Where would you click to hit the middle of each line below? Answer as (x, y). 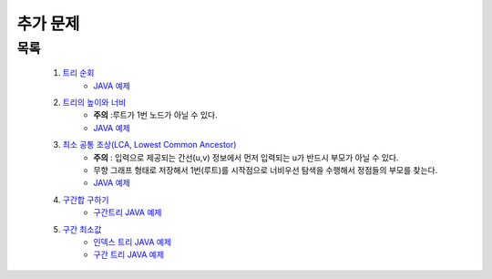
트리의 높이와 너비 (94, 102)
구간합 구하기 (86, 200)
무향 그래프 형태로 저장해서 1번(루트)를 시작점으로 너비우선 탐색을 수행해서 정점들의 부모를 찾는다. (266, 170)
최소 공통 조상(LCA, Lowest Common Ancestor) (149, 145)
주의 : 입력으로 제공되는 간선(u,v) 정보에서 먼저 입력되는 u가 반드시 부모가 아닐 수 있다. (246, 157)
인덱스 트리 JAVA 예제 (133, 242)
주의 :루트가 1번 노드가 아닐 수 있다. (155, 115)
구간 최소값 (82, 229)
